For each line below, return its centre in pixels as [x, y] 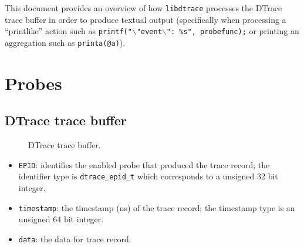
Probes [33, 83]
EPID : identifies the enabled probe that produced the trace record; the [144, 164]
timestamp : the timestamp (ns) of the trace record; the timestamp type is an [157, 207]
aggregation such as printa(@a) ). [65, 42]
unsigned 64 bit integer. [61, 219]
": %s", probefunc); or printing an [233, 31]
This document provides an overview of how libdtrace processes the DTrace [143, 8]
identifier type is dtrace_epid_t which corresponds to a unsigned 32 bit [148, 176]
